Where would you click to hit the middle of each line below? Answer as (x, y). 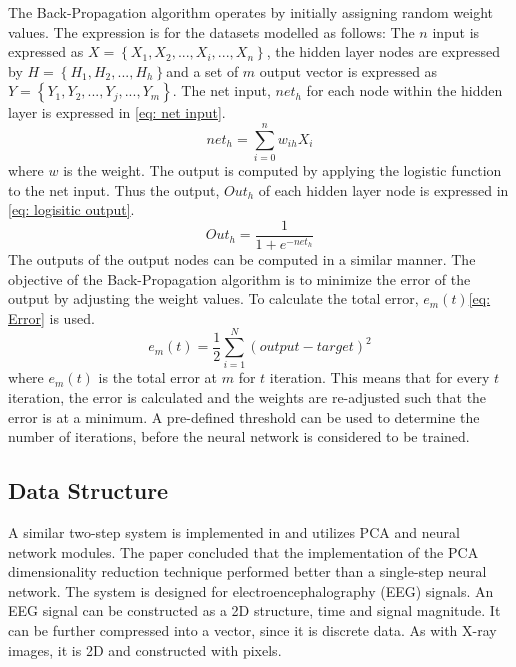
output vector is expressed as (348, 70)
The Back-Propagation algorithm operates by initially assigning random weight (250, 12)
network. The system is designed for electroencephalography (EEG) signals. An (251, 590)
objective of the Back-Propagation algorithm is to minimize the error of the (239, 278)
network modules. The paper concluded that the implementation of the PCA (243, 551)
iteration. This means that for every (379, 377)
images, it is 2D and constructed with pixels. (145, 649)
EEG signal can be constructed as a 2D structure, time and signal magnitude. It (254, 610)
